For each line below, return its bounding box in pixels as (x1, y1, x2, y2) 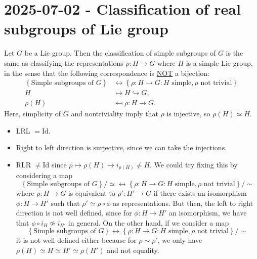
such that (51, 197, 80, 208)
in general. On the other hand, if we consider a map (68, 217, 229, 228)
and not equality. (107, 245, 159, 255)
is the (226, 48, 243, 58)
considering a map (16, 170, 73, 181)
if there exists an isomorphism (153, 188, 247, 198)
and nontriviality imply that (71, 108, 158, 119)
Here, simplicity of (4, 108, 61, 119)
